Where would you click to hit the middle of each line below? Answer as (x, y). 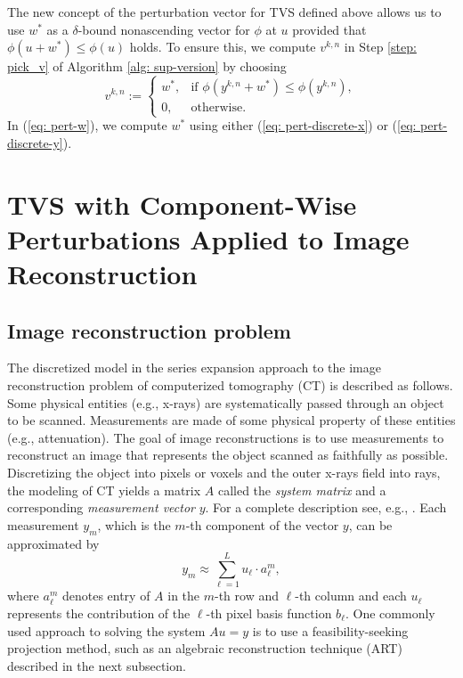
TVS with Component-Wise (182, 204)
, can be (370, 524)
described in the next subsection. (97, 665)
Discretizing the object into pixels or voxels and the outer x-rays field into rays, (224, 473)
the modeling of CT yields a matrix (104, 490)
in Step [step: (380, 47)
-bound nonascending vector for (164, 29)
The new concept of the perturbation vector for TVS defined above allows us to (224, 12)
